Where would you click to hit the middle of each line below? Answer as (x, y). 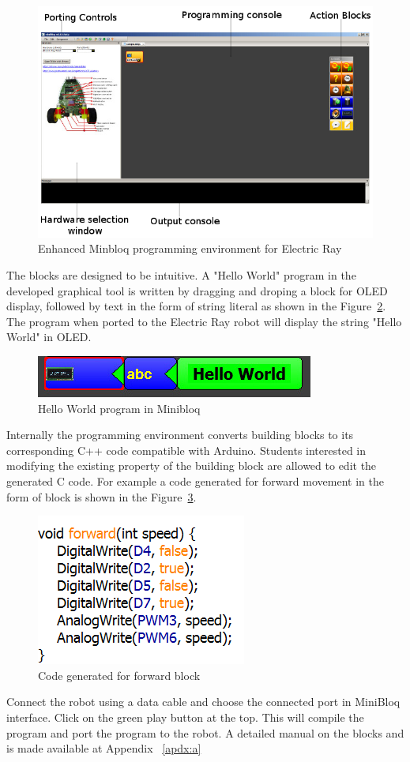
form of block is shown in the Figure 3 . (102, 496)
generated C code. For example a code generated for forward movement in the (195, 480)
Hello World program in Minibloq (119, 408)
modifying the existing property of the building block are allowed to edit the (192, 465)
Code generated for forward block (119, 675)
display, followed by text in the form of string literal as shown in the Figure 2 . (196, 306)
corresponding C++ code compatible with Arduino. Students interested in (186, 450)
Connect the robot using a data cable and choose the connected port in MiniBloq (203, 702)
